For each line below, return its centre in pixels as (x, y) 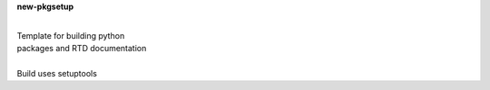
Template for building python (71, 35)
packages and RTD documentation (82, 49)
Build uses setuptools (57, 73)
